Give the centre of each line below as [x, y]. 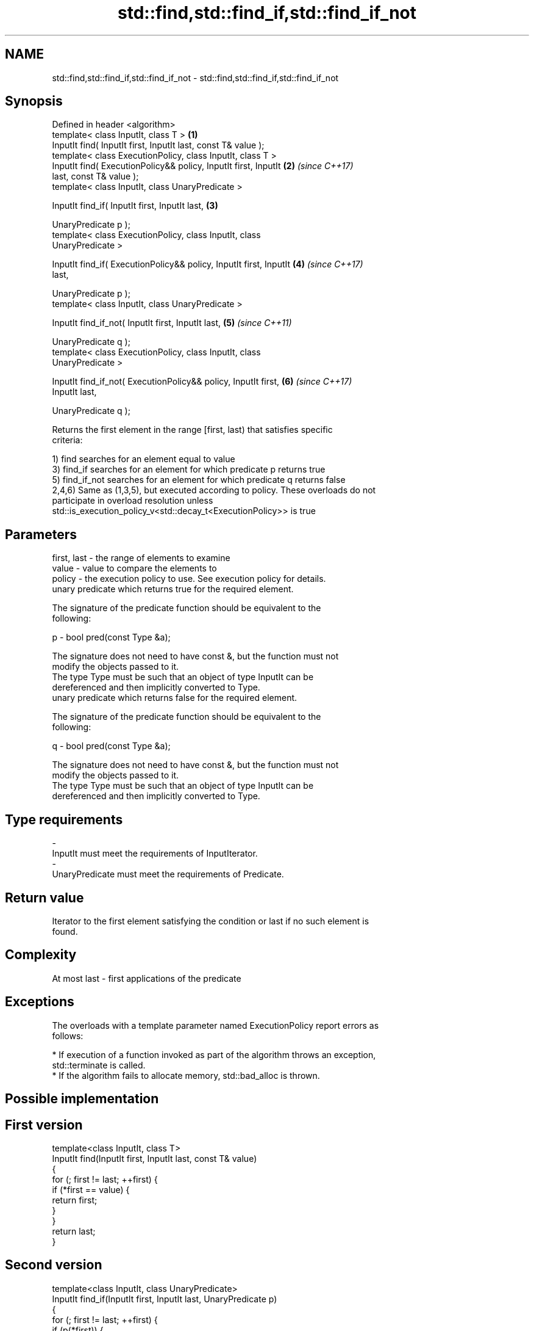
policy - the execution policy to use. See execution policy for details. [189, 579]
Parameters [41, 534]
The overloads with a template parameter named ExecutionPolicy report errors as [215, 1025]
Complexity [41, 955]
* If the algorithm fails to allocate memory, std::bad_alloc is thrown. [186, 1075]
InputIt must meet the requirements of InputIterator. [155, 854]
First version [44, 1125]
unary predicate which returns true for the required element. [173, 589]
